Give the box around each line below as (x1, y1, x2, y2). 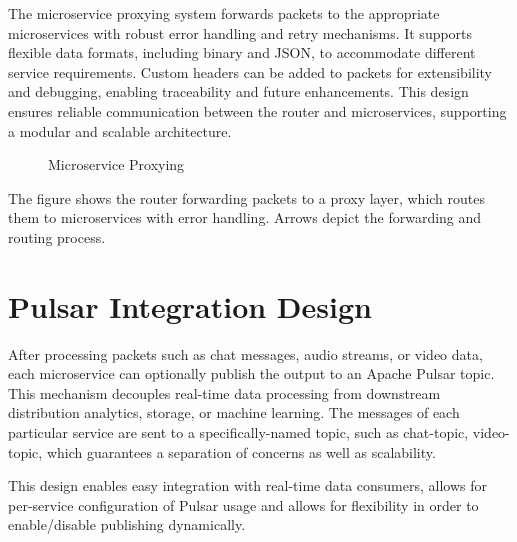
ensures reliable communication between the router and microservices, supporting (8, 100, 507, 121)
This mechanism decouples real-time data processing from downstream (8, 382, 441, 403)
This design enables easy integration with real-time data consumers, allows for (8, 475, 487, 496)
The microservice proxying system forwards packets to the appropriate (8, 3, 440, 23)
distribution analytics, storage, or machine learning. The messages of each (8, 402, 460, 423)
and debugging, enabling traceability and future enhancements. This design (8, 81, 469, 102)
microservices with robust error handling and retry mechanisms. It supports (8, 22, 473, 43)
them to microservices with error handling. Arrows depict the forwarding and (8, 207, 482, 228)
